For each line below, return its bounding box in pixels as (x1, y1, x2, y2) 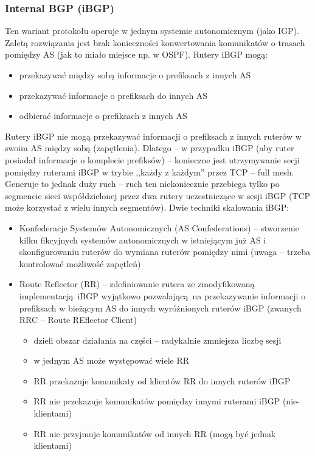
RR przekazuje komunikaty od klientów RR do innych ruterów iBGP (33, 374, 291, 387)
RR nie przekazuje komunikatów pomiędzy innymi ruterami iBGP (33, 395, 280, 407)
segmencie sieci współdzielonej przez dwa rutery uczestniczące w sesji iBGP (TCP (5, 189, 311, 202)
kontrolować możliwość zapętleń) (19, 257, 141, 270)
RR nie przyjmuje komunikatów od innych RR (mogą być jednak (33, 427, 276, 440)
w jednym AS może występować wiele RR (33, 354, 190, 367)
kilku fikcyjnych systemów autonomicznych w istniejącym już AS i (19, 233, 266, 246)
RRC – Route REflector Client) (19, 313, 137, 326)
